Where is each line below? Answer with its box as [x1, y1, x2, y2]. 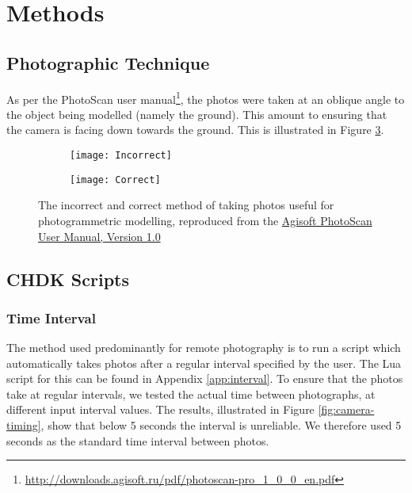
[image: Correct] [70, 174, 161, 185]
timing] [6, 417, 41, 434]
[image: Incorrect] [70, 150, 172, 162]
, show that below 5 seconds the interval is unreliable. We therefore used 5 [40, 417, 402, 434]
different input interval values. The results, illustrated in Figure [6, 401, 315, 418]
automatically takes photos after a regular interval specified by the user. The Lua [6, 354, 402, 371]
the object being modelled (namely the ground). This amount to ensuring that [6, 105, 387, 122]
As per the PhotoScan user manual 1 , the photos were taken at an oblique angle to [6, 88, 405, 107]
